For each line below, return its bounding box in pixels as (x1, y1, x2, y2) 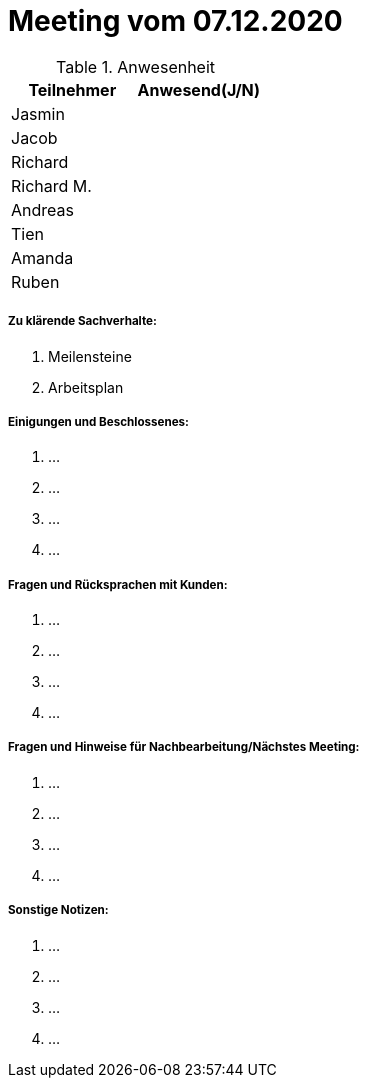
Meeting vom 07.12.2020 (8, 4, 343, 38)
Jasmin (11, 103, 65, 124)
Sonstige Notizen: (8, 903, 109, 918)
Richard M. (11, 175, 92, 196)
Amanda (11, 247, 74, 268)
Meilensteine (48, 347, 132, 365)
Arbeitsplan (48, 378, 124, 396)
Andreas (11, 199, 74, 220)
